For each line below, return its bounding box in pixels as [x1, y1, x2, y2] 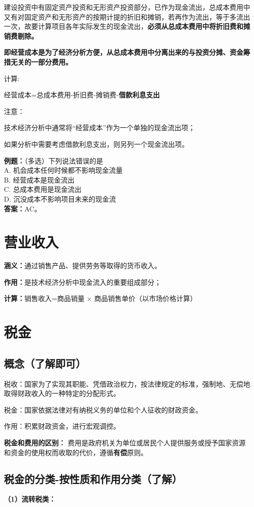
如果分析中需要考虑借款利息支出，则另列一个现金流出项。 [4, 138, 189, 149]
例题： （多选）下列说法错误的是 [4, 155, 103, 165]
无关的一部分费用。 [10, 56, 72, 67]
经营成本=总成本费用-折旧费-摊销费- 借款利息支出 [4, 90, 160, 100]
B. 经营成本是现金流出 [4, 174, 75, 184]
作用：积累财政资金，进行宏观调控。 [4, 421, 120, 431]
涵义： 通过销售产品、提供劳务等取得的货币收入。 [4, 260, 161, 271]
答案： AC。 [4, 203, 42, 213]
